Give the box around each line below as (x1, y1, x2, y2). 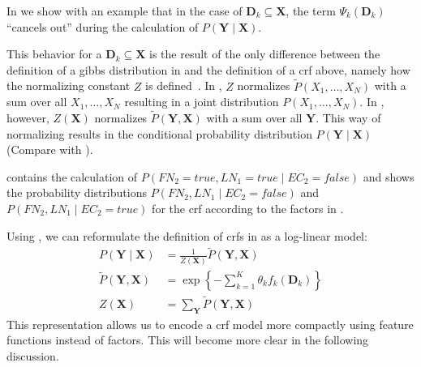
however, (6, 109, 49, 126)
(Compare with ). (6, 141, 93, 158)
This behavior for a (6, 45, 102, 62)
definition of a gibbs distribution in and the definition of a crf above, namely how (6, 61, 410, 78)
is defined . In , (145, 77, 222, 94)
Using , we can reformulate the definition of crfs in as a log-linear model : (6, 227, 367, 244)
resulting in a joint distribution (124, 93, 279, 110)
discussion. (6, 347, 59, 364)
